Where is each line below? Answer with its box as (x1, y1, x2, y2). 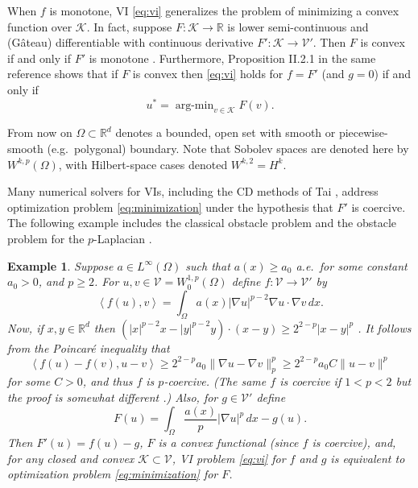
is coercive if (279, 373, 341, 390)
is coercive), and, (312, 433, 396, 450)
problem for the (7, 230, 85, 246)
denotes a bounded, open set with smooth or (115, 124, 336, 141)
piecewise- (338, 124, 388, 141)
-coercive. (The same (163, 373, 267, 390)
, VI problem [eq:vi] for (172, 449, 286, 466)
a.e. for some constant (296, 257, 408, 274)
